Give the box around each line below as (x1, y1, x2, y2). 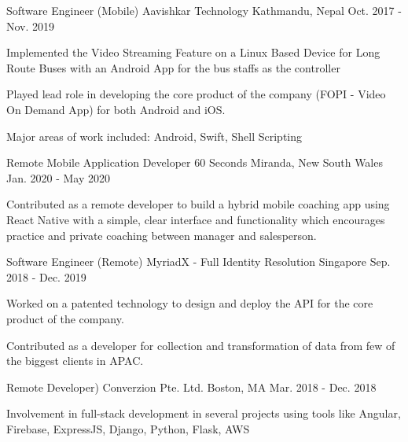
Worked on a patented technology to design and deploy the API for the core (6, 295, 373, 311)
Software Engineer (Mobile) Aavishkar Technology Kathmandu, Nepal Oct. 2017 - (6, 2, 402, 18)
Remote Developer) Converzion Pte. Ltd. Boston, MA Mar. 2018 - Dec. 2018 (6, 378, 377, 395)
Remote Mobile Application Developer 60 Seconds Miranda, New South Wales (6, 154, 383, 171)
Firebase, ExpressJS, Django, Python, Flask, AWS (6, 420, 250, 436)
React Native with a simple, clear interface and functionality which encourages (6, 211, 385, 227)
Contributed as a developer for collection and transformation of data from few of (6, 337, 395, 353)
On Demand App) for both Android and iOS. (6, 101, 226, 117)
